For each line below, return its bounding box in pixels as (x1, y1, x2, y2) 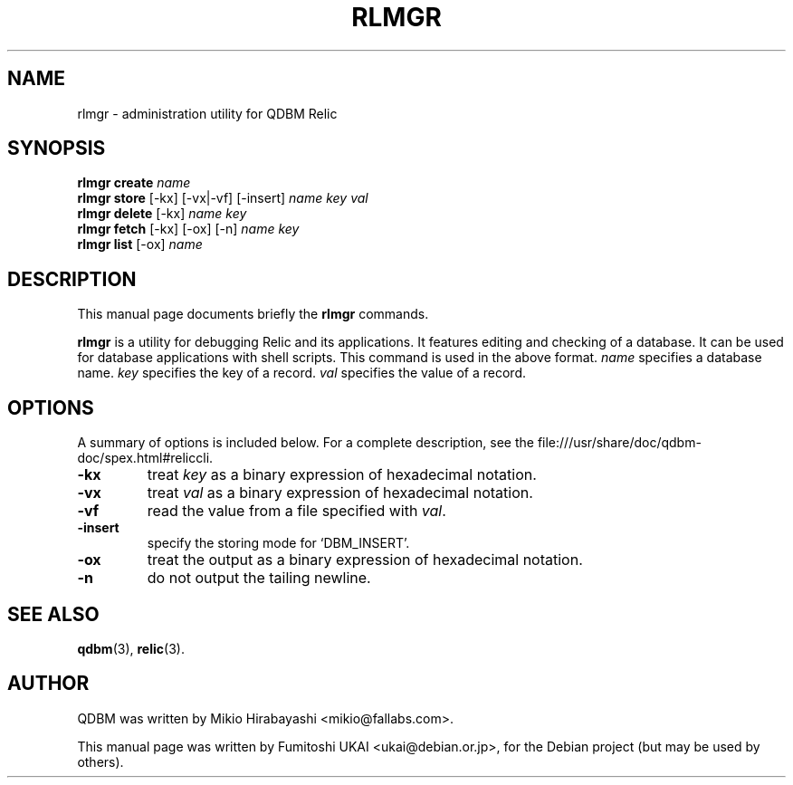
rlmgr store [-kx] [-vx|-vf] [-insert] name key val (77, 190, 368, 206)
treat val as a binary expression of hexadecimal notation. (147, 483, 533, 503)
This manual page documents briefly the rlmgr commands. (77, 306, 429, 322)
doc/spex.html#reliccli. (77, 450, 214, 466)
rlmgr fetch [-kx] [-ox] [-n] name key (77, 221, 300, 237)
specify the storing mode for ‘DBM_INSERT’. (147, 535, 410, 551)
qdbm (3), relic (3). (77, 640, 185, 656)
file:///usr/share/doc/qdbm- (537, 435, 702, 451)
